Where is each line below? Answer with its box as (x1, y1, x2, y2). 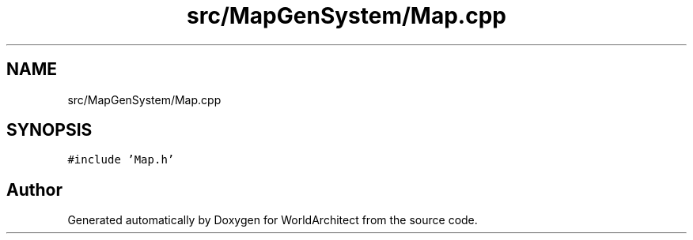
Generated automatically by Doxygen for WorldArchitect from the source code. (67, 213, 478, 227)
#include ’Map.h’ (67, 153, 175, 167)
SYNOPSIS (6, 120, 93, 141)
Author (6, 179, 62, 200)
